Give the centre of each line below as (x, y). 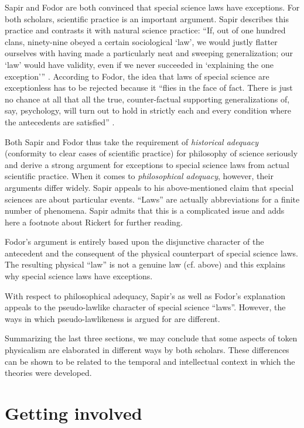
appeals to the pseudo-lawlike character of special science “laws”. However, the (145, 307)
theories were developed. (48, 373)
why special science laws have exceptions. (79, 276)
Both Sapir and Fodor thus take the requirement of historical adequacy (132, 141)
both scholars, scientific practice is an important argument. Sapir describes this (147, 18)
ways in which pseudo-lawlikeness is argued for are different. (112, 318)
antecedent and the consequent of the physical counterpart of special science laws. (151, 253)
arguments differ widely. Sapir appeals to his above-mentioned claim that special (149, 187)
